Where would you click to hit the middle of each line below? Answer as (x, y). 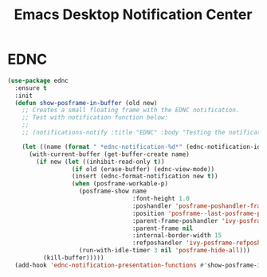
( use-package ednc (38, 80)
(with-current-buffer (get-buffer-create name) (109, 154)
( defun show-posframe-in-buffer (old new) (86, 103)
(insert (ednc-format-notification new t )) (145, 177)
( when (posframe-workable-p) (120, 184)
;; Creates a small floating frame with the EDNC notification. (131, 110)
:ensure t (31, 88)
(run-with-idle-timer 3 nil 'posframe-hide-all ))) (164, 251)
